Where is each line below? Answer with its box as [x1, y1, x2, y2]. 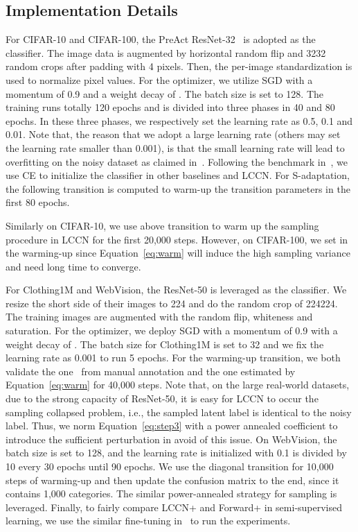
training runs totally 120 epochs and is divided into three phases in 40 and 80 [6, 100, 335, 114]
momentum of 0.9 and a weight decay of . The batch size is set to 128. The [6, 86, 324, 101]
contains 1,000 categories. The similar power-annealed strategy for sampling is [6, 486, 337, 501]
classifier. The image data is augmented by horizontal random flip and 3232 [6, 45, 326, 60]
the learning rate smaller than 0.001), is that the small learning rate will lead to [6, 140, 345, 155]
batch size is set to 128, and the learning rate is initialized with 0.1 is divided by [6, 445, 347, 460]
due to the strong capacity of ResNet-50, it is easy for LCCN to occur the [6, 391, 319, 406]
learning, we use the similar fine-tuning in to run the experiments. [6, 513, 291, 528]
